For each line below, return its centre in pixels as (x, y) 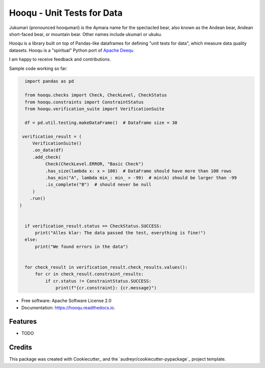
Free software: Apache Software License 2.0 (66, 301)
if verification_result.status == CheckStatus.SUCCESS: (93, 226)
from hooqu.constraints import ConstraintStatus (84, 102)
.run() (38, 199)
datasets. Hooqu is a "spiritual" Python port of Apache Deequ (71, 50)
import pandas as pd (49, 81)
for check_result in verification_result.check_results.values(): (106, 267)
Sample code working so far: (38, 68)
